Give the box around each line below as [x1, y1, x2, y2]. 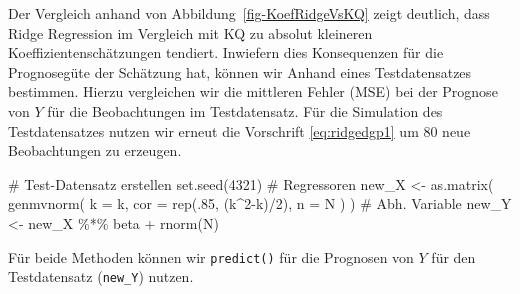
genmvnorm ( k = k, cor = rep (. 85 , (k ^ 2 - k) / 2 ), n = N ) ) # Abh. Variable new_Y [8, 193, 512, 214]
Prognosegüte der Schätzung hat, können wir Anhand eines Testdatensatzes [8, 61, 472, 82]
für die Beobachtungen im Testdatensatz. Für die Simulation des [47, 100, 443, 121]
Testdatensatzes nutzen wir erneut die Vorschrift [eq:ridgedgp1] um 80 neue [8, 120, 471, 141]
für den [431, 246, 476, 267]
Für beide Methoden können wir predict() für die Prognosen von [8, 246, 414, 267]
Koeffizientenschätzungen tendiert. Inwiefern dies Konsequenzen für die [8, 42, 444, 63]
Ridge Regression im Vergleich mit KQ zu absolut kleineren [8, 22, 373, 43]
